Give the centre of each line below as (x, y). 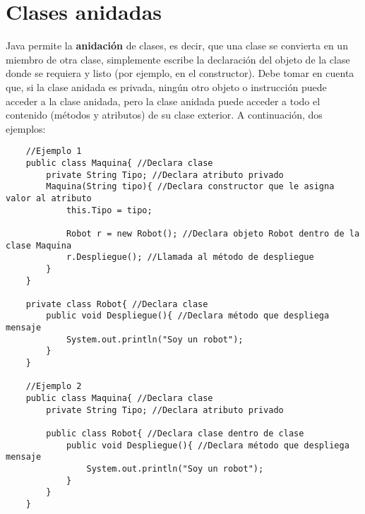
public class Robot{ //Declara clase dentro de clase (175, 434)
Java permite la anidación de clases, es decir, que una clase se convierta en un (177, 46)
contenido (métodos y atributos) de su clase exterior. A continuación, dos (164, 115)
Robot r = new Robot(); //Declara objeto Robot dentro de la (213, 233)
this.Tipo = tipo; (109, 210)
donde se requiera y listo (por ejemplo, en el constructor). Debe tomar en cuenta (180, 73)
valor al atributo (49, 198)
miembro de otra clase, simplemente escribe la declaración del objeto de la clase (178, 59)
